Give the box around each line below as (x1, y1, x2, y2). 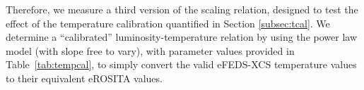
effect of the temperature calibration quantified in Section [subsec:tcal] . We (6, 15, 330, 30)
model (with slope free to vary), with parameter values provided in (6, 43, 295, 58)
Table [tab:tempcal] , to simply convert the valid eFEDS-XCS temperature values (6, 57, 357, 72)
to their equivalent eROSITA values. (6, 70, 163, 85)
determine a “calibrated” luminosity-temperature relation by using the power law (6, 30, 357, 44)
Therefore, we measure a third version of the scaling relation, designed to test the (6, 2, 358, 16)
